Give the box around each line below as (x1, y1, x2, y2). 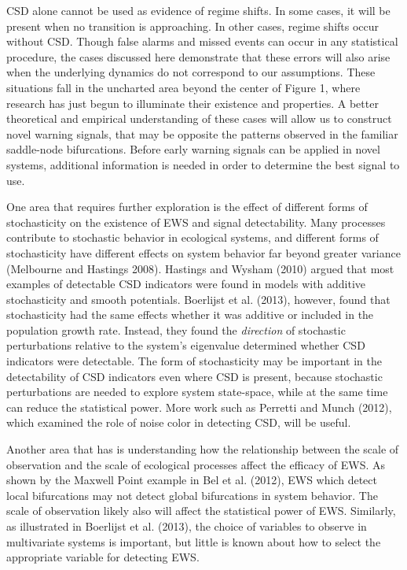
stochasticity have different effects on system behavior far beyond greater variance (6, 244, 401, 261)
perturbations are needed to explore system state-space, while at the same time (6, 383, 388, 400)
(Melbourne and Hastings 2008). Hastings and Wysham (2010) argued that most (6, 260, 394, 276)
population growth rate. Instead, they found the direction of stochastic (6, 321, 346, 338)
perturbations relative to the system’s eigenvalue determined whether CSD (6, 337, 365, 353)
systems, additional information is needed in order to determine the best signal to (6, 156, 400, 172)
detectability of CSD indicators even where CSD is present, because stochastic (6, 368, 383, 384)
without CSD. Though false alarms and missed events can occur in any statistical (6, 33, 398, 50)
